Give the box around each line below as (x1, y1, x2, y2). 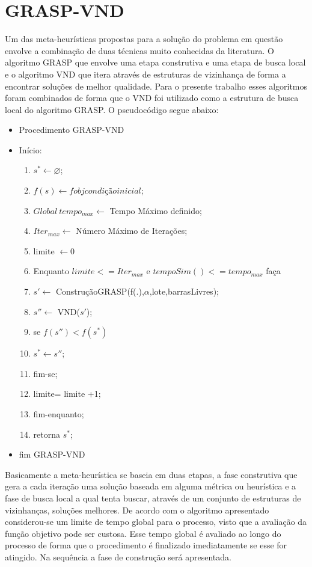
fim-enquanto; (33, 408, 84, 420)
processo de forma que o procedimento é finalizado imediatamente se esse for (5, 539, 287, 551)
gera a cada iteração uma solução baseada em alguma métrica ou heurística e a (5, 480, 296, 492)
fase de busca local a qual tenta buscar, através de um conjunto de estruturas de (5, 491, 301, 504)
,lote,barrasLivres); (149, 285, 219, 298)
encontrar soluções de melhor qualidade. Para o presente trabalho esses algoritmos (5, 79, 308, 92)
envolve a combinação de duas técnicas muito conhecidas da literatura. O (5, 44, 274, 57)
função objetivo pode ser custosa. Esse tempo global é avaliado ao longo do (5, 527, 281, 539)
